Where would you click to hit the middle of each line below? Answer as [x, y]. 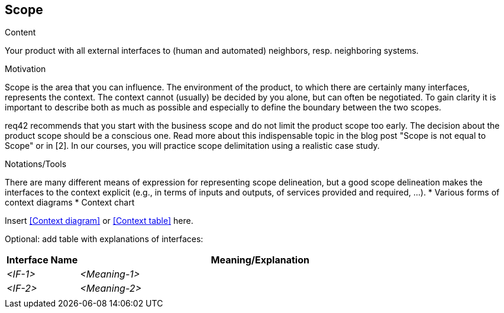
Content [20, 32]
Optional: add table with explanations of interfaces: [104, 239]
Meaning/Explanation [260, 260]
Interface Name [42, 260]
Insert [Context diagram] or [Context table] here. [99, 221]
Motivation [25, 69]
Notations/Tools [36, 164]
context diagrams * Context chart [70, 203]
